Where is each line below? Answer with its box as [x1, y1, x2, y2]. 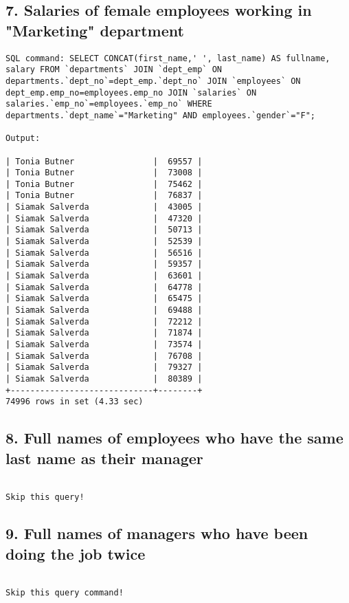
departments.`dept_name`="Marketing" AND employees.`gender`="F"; [5, 110, 316, 120]
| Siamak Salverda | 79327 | [5, 362, 203, 373]
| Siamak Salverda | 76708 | [5, 351, 203, 361]
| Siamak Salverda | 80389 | [5, 373, 203, 384]
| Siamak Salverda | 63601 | [5, 271, 203, 281]
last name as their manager [5, 447, 203, 468]
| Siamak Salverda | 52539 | [5, 237, 203, 247]
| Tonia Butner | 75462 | [5, 179, 203, 189]
